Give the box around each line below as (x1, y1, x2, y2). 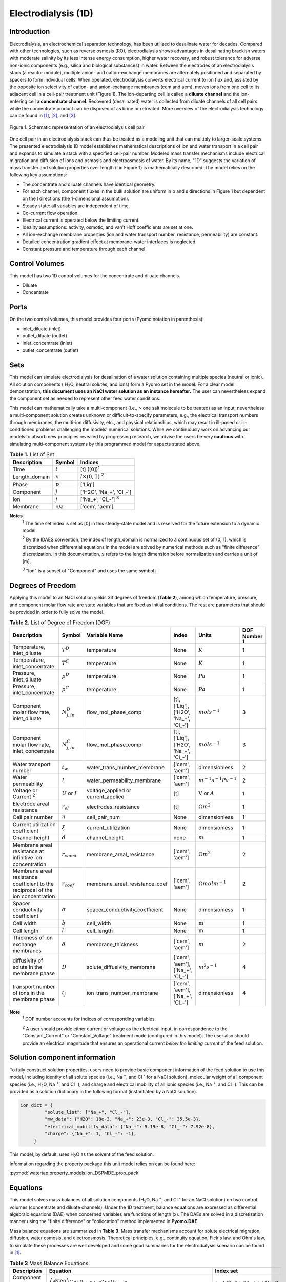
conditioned (9, 426, 35, 433)
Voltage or (12, 787, 38, 794)
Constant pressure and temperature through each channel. (22, 246, 147, 252)
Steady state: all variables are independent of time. (22, 203, 130, 209)
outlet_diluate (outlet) (22, 332, 68, 338)
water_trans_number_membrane (86, 764, 165, 771)
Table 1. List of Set (9, 451, 55, 458)
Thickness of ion (12, 934, 53, 941)
